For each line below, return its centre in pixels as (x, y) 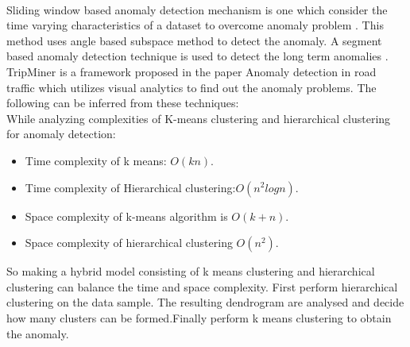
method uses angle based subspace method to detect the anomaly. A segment (194, 40)
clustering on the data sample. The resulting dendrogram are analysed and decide (205, 302)
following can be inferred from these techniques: (123, 103)
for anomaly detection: (61, 134)
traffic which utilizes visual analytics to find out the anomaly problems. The (191, 87)
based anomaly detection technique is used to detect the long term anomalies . (197, 56)
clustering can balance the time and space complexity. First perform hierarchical (202, 286)
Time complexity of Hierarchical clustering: (130, 187)
